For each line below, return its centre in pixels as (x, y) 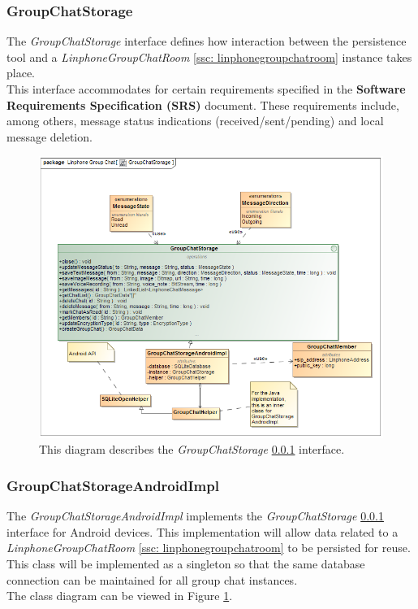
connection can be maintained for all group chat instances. (152, 579)
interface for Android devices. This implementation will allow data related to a (203, 531)
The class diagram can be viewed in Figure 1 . (120, 596)
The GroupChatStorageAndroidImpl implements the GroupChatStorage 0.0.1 (195, 516)
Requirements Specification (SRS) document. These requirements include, (203, 104)
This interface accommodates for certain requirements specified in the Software (206, 89)
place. (21, 73)
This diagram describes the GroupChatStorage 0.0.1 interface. (192, 449)
